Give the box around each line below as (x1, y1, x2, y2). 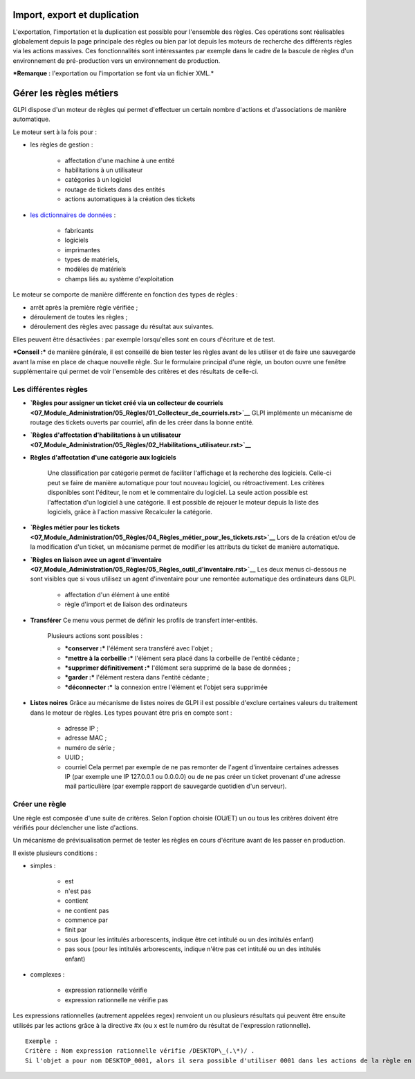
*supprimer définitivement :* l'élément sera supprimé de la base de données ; (64, 664, 290, 672)
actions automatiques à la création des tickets (64, 195, 196, 203)
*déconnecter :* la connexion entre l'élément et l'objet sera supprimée (64, 683, 268, 691)
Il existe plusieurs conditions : (12, 849, 98, 857)
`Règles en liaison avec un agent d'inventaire (30, 555, 162, 563)
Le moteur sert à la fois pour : (12, 128, 97, 136)
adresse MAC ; (64, 733, 107, 742)
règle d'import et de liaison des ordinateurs (64, 600, 188, 608)
